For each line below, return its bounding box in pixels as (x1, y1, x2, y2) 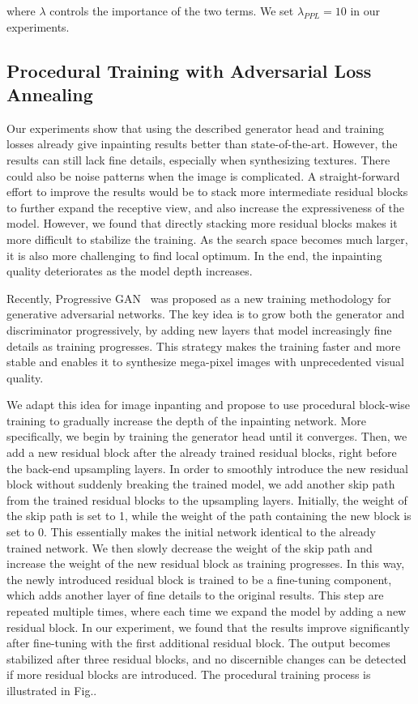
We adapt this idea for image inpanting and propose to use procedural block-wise (6, 396, 410, 413)
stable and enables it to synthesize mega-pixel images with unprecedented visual (6, 353, 404, 370)
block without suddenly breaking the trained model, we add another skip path (6, 476, 395, 493)
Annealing (6, 81, 93, 106)
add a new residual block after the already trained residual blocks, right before (6, 444, 397, 461)
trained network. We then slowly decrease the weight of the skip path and (6, 539, 373, 556)
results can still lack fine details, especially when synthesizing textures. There (6, 151, 390, 168)
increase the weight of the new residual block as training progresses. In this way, (6, 555, 405, 572)
